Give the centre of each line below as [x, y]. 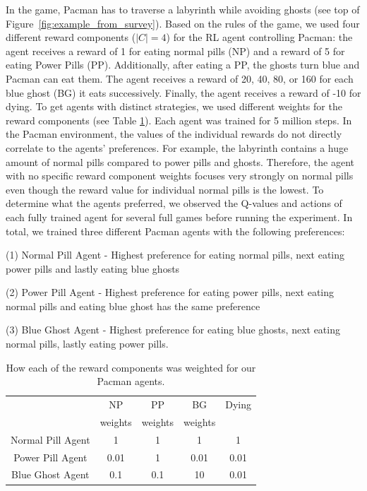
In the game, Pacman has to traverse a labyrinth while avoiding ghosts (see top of [183, 9]
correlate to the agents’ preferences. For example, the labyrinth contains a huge [177, 147]
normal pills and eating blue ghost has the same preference [133, 306]
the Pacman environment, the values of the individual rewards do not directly [174, 134]
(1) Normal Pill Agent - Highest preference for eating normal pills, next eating [175, 255]
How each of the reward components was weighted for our [131, 367]
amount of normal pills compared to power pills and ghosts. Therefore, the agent [180, 161]
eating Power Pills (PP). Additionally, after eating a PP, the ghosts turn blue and [183, 65]
